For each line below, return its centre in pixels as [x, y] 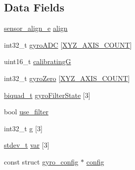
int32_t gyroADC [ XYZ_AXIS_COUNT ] [68, 44]
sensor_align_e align [36, 28]
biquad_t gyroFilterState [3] [47, 95]
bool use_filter [26, 112]
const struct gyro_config [41, 161]
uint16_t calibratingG [38, 61]
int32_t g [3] [23, 128]
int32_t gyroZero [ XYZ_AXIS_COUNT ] [67, 78]
